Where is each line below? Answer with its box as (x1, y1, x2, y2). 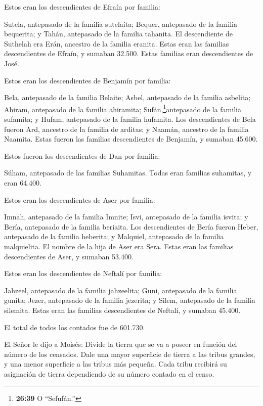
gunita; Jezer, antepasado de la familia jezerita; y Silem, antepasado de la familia (4, 295, 255, 305)
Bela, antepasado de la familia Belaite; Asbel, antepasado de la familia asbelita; (4, 92, 251, 103)
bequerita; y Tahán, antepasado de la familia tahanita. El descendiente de (4, 28, 233, 39)
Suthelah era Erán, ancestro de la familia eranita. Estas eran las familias (4, 38, 229, 49)
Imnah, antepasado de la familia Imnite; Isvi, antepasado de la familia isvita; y (4, 211, 248, 222)
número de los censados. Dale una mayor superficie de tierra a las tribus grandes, (4, 348, 255, 359)
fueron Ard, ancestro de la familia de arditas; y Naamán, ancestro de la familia (4, 123, 249, 134)
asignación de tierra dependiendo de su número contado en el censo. (4, 368, 214, 379)
